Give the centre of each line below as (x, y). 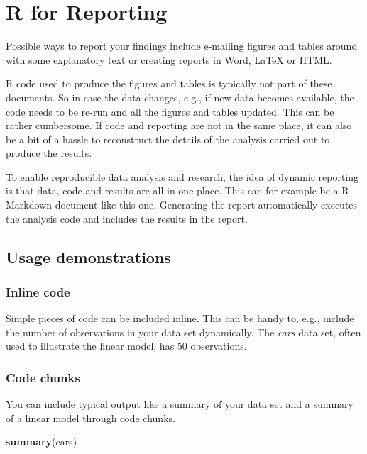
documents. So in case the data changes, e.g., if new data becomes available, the (180, 97)
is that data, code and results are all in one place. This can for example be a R (177, 190)
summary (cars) (42, 442)
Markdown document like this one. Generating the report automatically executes (182, 205)
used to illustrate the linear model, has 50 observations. (126, 346)
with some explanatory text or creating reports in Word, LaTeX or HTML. (169, 59)
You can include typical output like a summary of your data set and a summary (180, 404)
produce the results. (49, 153)
